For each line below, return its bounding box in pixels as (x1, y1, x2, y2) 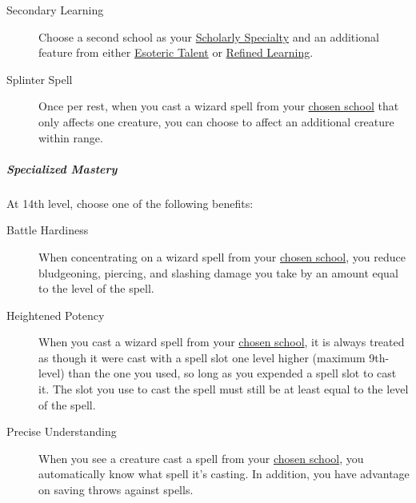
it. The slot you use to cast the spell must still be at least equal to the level (38, 381, 409, 397)
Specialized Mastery (6, 160, 118, 177)
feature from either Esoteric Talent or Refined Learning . (38, 44, 314, 61)
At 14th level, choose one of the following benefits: (6, 194, 254, 211)
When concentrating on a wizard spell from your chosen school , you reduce (38, 248, 406, 265)
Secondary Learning (6, 2, 104, 18)
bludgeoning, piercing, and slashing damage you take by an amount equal (38, 264, 398, 281)
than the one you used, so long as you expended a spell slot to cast (68, 365, 397, 381)
